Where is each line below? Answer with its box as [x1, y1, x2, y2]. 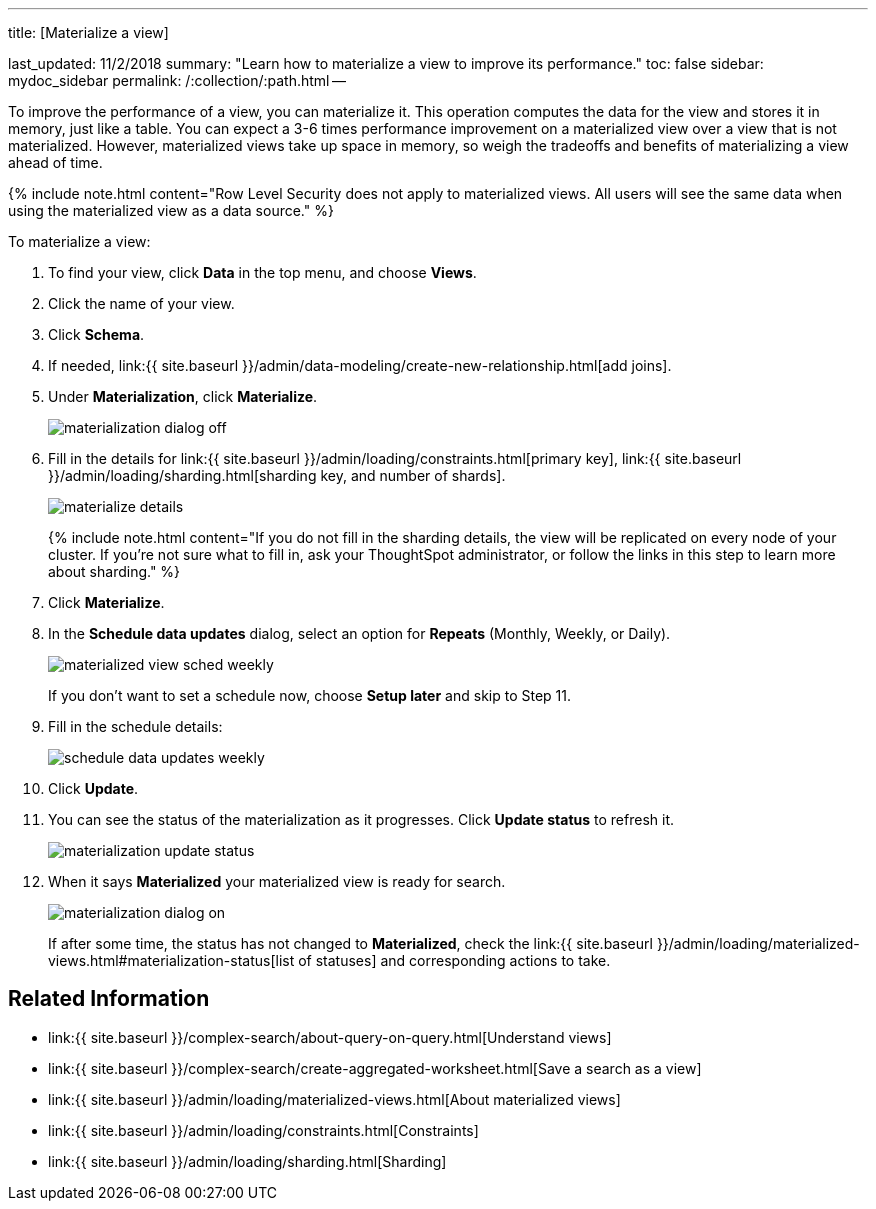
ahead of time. [8, 154, 103, 171]
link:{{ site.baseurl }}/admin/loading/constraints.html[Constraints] [48, 1121, 479, 1139]
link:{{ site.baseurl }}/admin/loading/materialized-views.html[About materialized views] [48, 1090, 621, 1108]
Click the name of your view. [48, 295, 235, 312]
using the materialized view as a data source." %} [8, 202, 334, 219]
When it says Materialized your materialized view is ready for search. [48, 873, 506, 890]
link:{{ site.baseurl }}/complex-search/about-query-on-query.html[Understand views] [48, 1028, 612, 1046]
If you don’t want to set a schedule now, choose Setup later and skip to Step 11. [48, 687, 572, 704]
